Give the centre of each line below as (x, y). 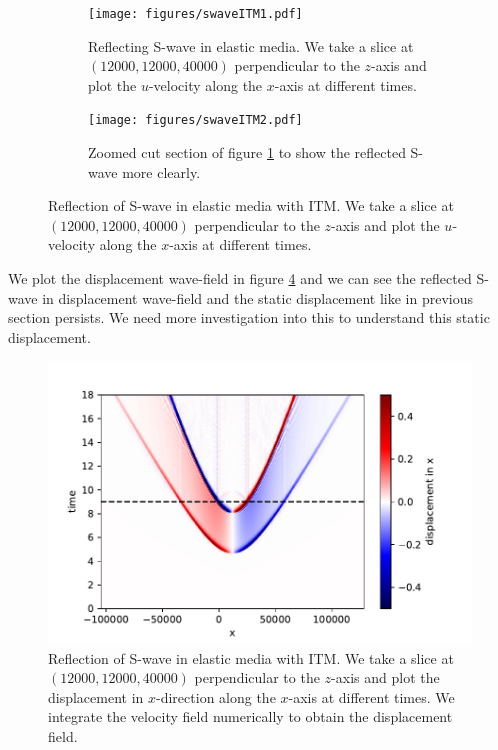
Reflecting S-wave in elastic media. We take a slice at (251, 45)
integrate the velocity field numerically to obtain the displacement (250, 716)
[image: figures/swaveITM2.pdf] (195, 120)
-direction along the (216, 696)
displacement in (96, 696)
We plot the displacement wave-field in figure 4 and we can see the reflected (240, 278)
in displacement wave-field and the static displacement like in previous (258, 297)
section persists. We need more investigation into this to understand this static (249, 317)
